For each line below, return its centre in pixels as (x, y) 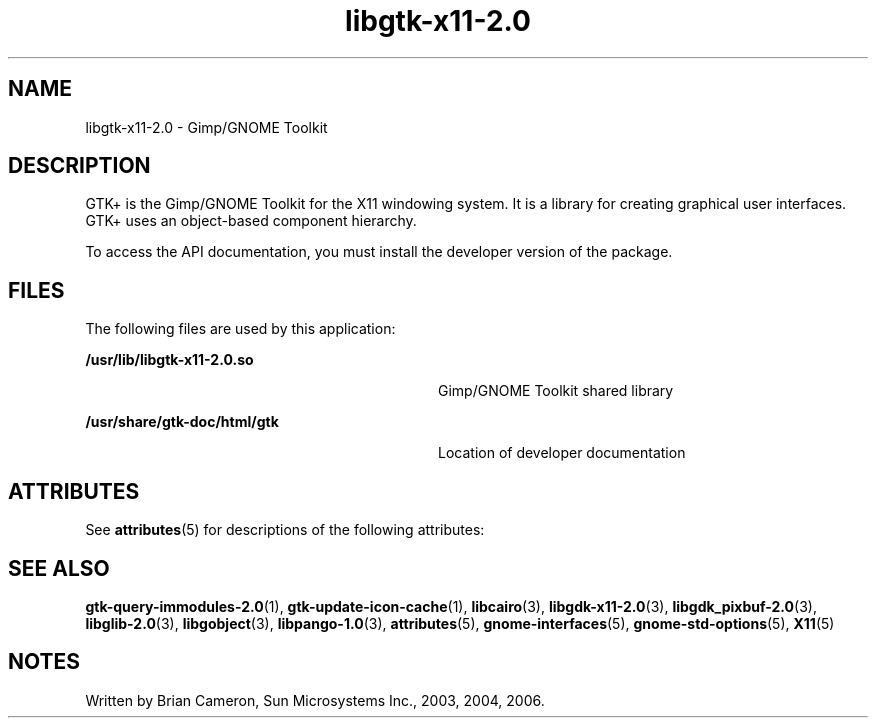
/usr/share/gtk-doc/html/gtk (182, 422)
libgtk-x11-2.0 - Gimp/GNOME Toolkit (206, 127)
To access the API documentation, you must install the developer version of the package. (379, 252)
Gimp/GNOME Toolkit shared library (556, 391)
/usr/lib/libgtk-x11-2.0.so (169, 360)
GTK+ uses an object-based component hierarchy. (251, 221)
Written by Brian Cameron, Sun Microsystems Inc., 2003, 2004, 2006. (315, 700)
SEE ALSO (59, 568)
